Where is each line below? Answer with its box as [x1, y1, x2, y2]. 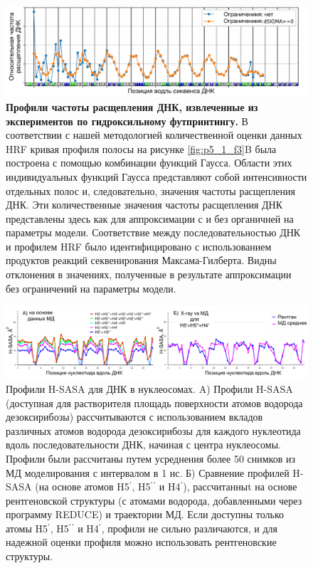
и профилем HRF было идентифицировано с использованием [6, 238, 272, 253]
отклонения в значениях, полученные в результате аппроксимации [6, 267, 292, 282]
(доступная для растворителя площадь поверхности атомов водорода [6, 395, 303, 410]
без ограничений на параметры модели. [6, 280, 176, 295]
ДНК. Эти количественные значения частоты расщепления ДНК [6, 197, 283, 212]
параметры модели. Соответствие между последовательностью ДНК [6, 225, 301, 240]
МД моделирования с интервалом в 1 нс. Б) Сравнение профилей [6, 465, 290, 480]
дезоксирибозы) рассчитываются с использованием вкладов [6, 409, 263, 424]
